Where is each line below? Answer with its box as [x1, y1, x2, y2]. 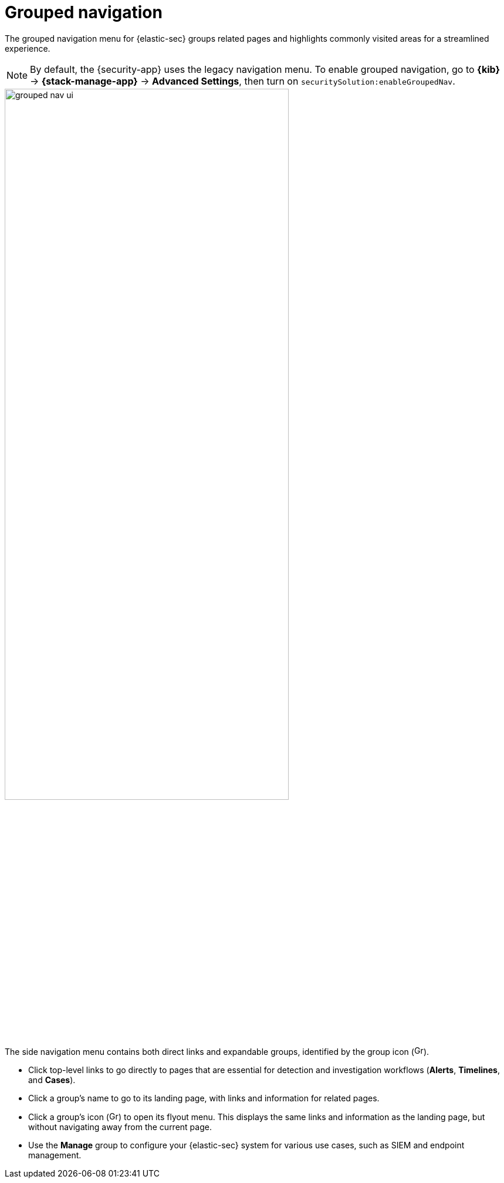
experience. [5, 43, 50, 53]
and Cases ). [28, 1074, 76, 1085]
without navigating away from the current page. [28, 1121, 212, 1132]
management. [28, 1150, 82, 1160]
